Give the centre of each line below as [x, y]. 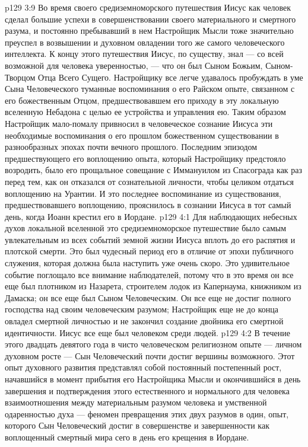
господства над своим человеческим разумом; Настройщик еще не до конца [142, 309]
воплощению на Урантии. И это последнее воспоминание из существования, [143, 193]
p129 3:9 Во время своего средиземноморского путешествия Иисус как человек [148, 7]
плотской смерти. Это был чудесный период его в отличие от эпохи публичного [149, 251]
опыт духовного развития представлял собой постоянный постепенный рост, [143, 367]
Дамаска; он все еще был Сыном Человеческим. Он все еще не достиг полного [148, 297]
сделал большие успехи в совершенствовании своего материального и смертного [150, 19]
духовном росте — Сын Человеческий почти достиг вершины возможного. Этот [150, 355]
